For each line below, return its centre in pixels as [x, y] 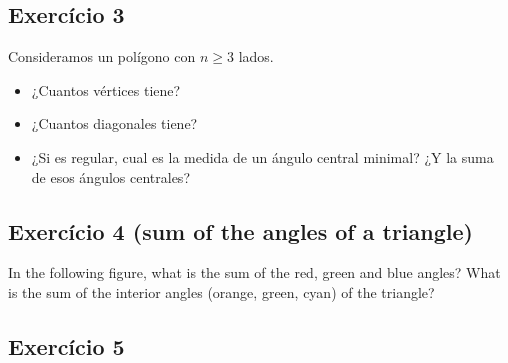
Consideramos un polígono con [102, 56]
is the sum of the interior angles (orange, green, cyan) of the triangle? [221, 291]
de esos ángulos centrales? [110, 176]
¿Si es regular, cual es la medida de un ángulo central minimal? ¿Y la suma [262, 156]
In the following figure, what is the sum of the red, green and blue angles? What [254, 272]
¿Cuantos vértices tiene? [106, 89]
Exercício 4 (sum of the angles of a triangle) [240, 230]
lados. [256, 56]
